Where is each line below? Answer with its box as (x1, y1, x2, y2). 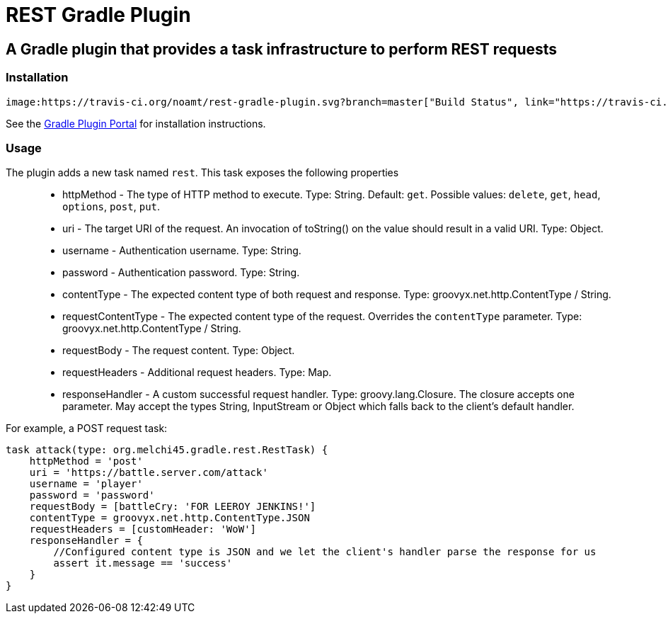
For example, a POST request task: (6, 422, 168, 435)
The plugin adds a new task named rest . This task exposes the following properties (6, 166, 399, 179)
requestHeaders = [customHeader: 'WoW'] (29, 523, 257, 535)
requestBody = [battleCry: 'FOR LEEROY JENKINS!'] (29, 501, 316, 513)
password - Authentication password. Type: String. (62, 266, 300, 279)
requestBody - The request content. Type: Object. (62, 344, 295, 357)
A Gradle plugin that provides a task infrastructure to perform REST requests (6, 40, 558, 58)
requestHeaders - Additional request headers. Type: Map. (62, 366, 332, 379)
